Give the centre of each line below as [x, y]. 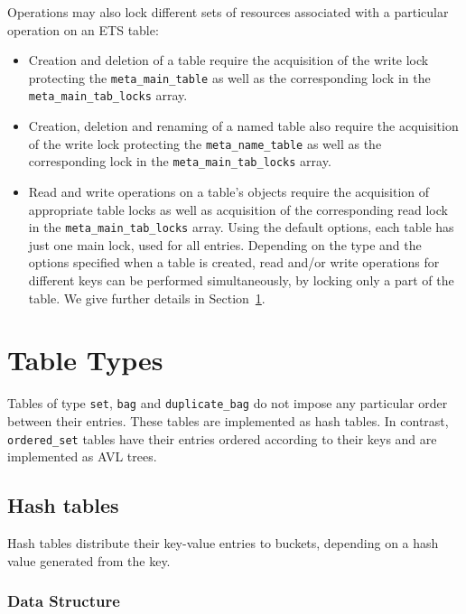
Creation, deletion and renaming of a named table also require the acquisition [243, 126]
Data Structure [64, 601]
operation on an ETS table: [83, 29]
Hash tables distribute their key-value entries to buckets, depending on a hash [223, 543]
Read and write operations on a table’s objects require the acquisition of [229, 191]
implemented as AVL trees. [82, 456]
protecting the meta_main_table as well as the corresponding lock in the [229, 77]
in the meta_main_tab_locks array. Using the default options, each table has [241, 227]
